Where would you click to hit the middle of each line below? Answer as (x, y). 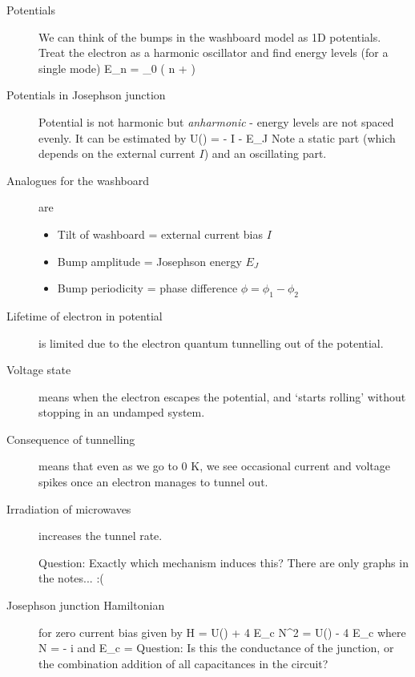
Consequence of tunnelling (71, 439)
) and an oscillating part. (265, 153)
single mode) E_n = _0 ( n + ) (117, 68)
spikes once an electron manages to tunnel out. (153, 482)
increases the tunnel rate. (101, 536)
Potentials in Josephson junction (86, 95)
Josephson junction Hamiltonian (86, 605)
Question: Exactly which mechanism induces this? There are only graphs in (224, 562)
